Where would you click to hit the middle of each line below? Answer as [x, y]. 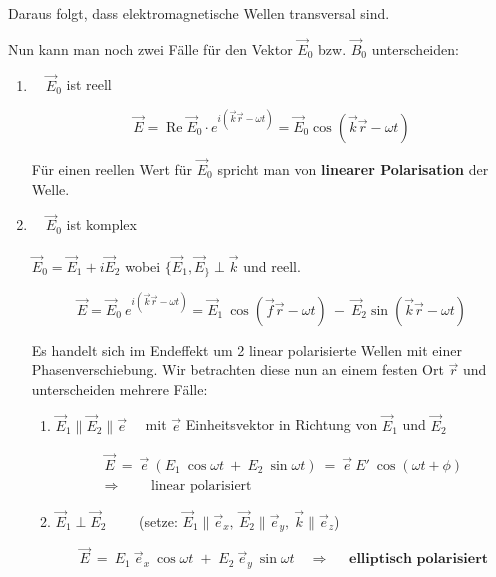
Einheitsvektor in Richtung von [281, 424]
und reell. [272, 265]
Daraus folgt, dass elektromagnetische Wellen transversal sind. [199, 13]
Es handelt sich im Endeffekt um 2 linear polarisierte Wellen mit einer [246, 349]
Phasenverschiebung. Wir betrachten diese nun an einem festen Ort [237, 369]
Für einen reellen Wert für [112, 168]
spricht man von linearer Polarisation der [353, 168]
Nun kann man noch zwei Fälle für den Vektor [150, 48]
